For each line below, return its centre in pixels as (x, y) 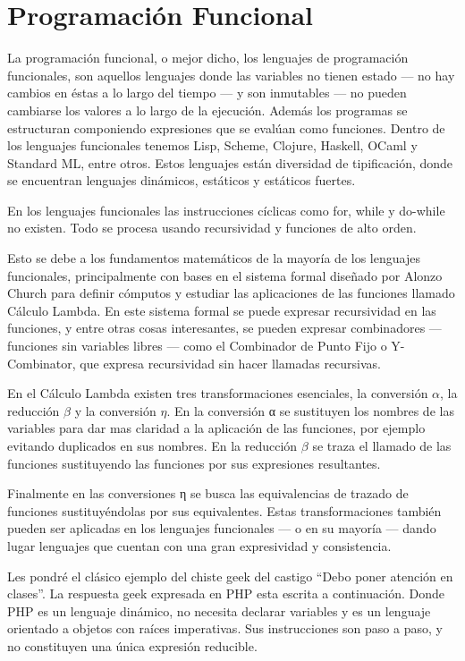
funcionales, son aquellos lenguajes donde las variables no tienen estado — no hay (231, 75)
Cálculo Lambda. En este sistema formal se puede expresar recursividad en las (222, 310)
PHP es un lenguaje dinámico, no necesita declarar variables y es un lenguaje (219, 610)
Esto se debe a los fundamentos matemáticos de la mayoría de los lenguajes (214, 258)
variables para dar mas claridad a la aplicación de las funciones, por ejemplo (216, 428)
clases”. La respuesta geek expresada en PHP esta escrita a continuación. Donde (226, 593)
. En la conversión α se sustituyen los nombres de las (310, 410)
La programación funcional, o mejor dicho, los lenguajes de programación (208, 58)
